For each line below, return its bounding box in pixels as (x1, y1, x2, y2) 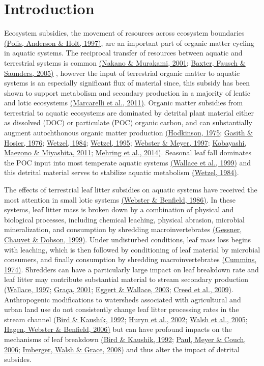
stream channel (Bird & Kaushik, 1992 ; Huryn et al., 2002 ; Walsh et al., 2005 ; (4, 314, 248, 324)
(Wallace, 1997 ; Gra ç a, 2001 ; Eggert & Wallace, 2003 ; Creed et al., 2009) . (4, 284, 233, 294)
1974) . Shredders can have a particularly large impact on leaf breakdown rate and (4, 264, 259, 274)
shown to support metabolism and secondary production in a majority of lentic (4, 87, 250, 98)
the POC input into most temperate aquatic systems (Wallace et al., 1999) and (4, 157, 251, 167)
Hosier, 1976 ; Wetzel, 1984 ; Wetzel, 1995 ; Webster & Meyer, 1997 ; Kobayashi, (4, 137, 247, 148)
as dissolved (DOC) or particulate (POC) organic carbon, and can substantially (4, 117, 252, 128)
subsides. (4, 354, 32, 364)
